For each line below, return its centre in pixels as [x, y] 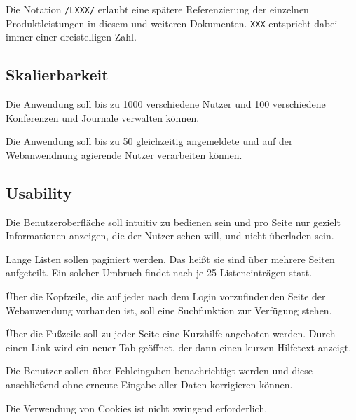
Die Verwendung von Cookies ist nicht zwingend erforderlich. [137, 408]
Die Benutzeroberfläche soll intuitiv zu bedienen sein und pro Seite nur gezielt [173, 222]
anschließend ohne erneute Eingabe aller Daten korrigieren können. [149, 385]
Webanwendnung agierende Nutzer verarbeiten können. [124, 154]
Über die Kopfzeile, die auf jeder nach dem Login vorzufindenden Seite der [166, 296]
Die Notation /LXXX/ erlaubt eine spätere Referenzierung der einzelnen [157, 9]
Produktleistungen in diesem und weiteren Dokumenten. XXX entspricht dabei [172, 23]
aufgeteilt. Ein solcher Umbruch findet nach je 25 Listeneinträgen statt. [159, 273]
